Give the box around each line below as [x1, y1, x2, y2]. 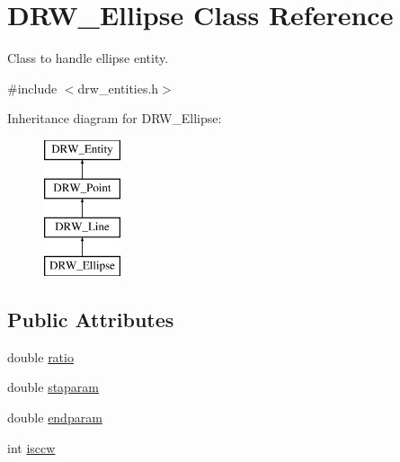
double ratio [7, 347, 74, 366]
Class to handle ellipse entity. [7, 49, 169, 67]
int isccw [7, 438, 56, 457]
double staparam [7, 378, 100, 396]
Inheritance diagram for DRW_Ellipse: [7, 109, 222, 128]
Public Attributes [7, 306, 174, 333]
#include [7, 78, 58, 97]
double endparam [7, 408, 102, 427]
